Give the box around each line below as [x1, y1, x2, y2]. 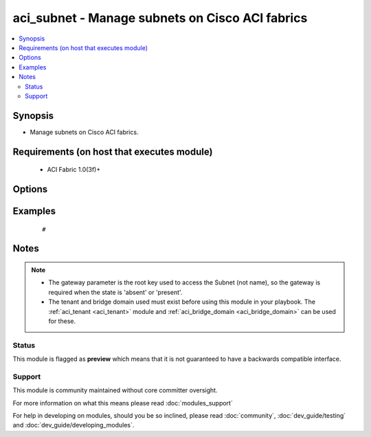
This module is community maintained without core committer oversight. [12, 386, 218, 394]
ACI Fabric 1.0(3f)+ [47, 166, 101, 174]
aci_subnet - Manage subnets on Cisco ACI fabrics [12, 10, 308, 25]
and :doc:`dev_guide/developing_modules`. [12, 421, 135, 429]
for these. [48, 317, 76, 325]
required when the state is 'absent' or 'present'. [48, 288, 183, 296]
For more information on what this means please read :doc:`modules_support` [12, 399, 233, 407]
